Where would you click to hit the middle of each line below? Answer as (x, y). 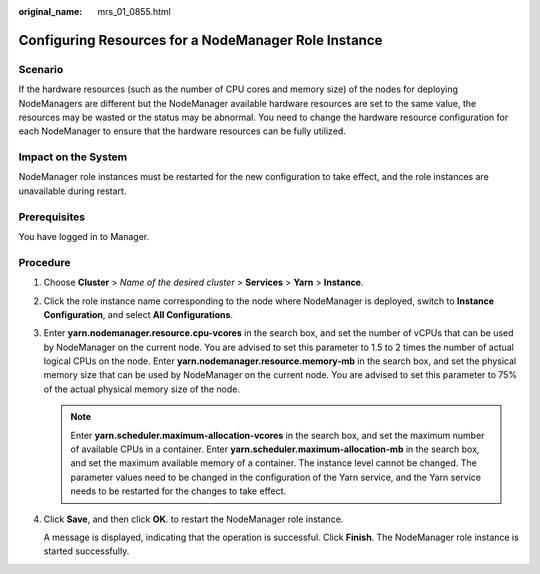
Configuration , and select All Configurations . (138, 314)
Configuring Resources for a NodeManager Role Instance (200, 40)
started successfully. (86, 551)
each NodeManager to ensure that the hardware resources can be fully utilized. (182, 131)
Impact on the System (73, 157)
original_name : (50, 11)
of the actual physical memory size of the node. (141, 389)
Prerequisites (51, 217)
